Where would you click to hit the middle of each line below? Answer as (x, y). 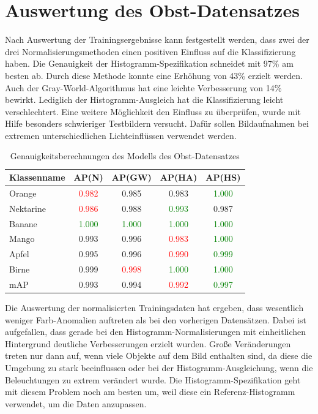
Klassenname (37, 177)
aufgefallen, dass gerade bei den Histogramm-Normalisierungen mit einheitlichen (156, 332)
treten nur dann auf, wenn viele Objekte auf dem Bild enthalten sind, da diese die (159, 356)
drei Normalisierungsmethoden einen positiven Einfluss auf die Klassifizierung (150, 51)
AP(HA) (179, 177)
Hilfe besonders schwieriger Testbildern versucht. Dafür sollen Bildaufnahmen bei (157, 123)
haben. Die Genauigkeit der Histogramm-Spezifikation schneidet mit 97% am (149, 63)
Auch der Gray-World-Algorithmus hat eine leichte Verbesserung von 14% (143, 87)
